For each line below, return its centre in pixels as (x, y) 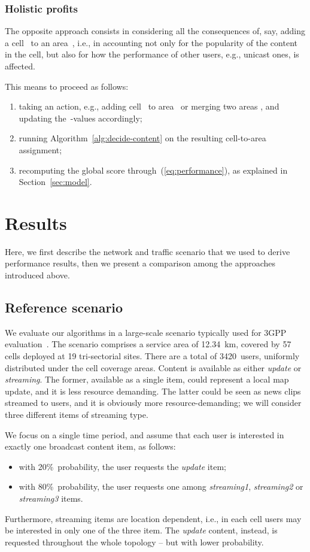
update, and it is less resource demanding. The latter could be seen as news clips (153, 391)
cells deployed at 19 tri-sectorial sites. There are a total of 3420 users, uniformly (152, 356)
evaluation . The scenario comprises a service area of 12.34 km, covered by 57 (148, 344)
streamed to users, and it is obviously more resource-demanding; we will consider (153, 403)
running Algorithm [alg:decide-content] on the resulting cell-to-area (142, 138)
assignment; (40, 149)
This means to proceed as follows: (67, 86)
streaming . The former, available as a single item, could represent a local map (147, 379)
